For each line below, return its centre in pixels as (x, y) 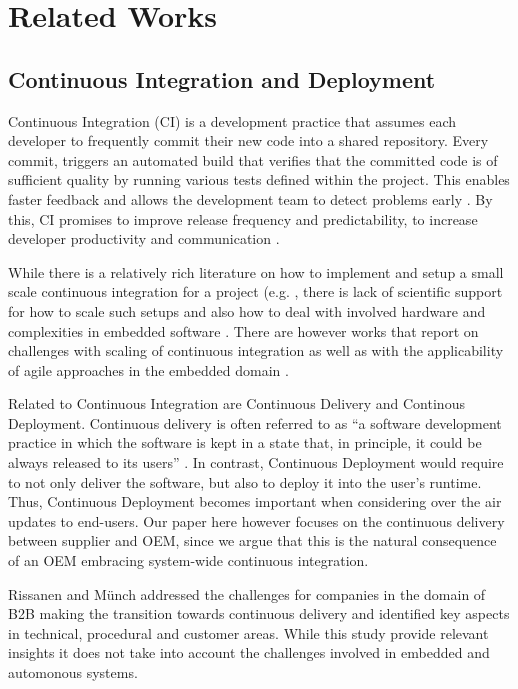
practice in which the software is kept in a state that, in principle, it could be (245, 442)
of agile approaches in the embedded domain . (148, 369)
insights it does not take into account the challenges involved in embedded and (249, 652)
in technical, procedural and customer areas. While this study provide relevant (248, 632)
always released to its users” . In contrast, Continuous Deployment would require (256, 462)
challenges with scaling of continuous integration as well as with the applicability (256, 350)
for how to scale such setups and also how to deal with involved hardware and (247, 310)
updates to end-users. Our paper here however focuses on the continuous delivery (256, 520)
